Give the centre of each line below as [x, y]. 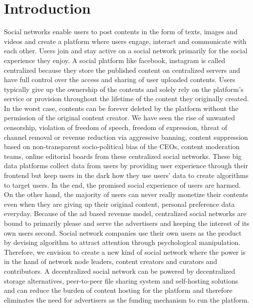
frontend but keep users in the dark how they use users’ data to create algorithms [126, 175]
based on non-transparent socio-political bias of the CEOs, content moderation [122, 146]
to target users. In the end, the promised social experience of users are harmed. [122, 185]
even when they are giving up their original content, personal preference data [119, 204]
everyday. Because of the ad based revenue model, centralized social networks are [125, 213]
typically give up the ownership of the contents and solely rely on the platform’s [124, 89]
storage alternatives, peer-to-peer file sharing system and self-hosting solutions [121, 280]
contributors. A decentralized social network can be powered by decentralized [120, 271]
